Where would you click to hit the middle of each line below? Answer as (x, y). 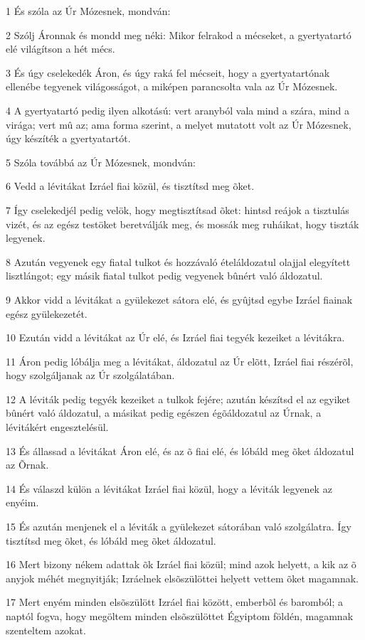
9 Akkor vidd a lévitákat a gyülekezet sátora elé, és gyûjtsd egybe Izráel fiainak (179, 299)
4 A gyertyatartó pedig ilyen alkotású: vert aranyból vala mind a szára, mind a (178, 110)
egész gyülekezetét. (47, 313)
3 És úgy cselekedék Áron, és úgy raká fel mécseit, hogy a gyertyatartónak (168, 72)
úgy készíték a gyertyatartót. (68, 138)
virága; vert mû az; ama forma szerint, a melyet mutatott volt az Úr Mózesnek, (179, 124)
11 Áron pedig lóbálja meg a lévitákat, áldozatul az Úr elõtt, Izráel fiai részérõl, (180, 361)
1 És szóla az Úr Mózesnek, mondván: (88, 11)
